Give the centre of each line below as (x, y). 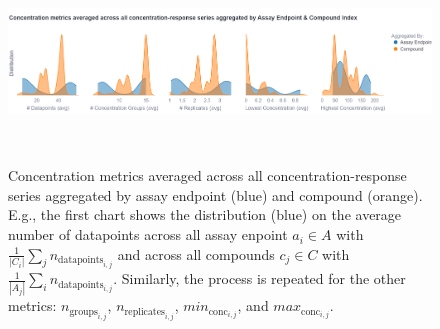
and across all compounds (196, 253)
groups (83, 311)
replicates (144, 311)
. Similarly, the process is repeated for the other (259, 278)
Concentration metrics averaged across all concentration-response (207, 175)
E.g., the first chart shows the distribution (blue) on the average (205, 214)
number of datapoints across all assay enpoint (148, 234)
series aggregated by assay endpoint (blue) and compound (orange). (215, 194)
